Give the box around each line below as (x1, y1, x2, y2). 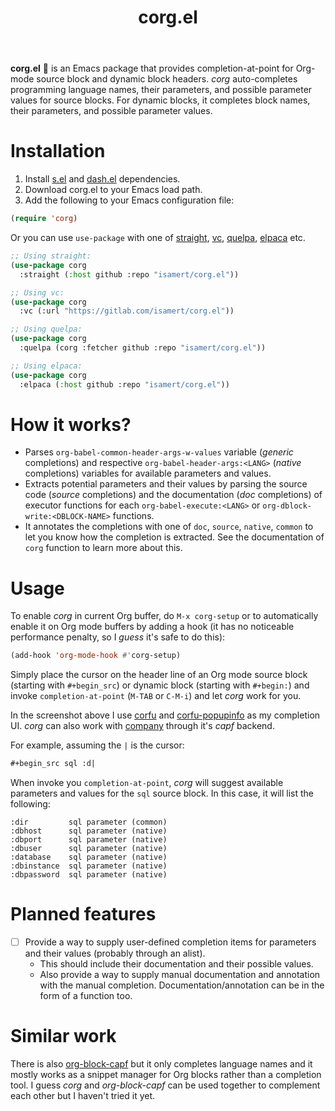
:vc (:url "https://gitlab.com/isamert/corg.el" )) (19, 306, 235, 316)
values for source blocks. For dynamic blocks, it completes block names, (10, 94, 311, 106)
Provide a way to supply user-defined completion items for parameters (24, 936, 317, 948)
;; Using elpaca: (10, 361, 83, 371)
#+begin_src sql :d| (10, 759, 97, 769)
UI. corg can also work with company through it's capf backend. (10, 720, 275, 732)
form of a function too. (39, 990, 133, 1002)
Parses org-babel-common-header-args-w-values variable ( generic (24, 446, 294, 458)
